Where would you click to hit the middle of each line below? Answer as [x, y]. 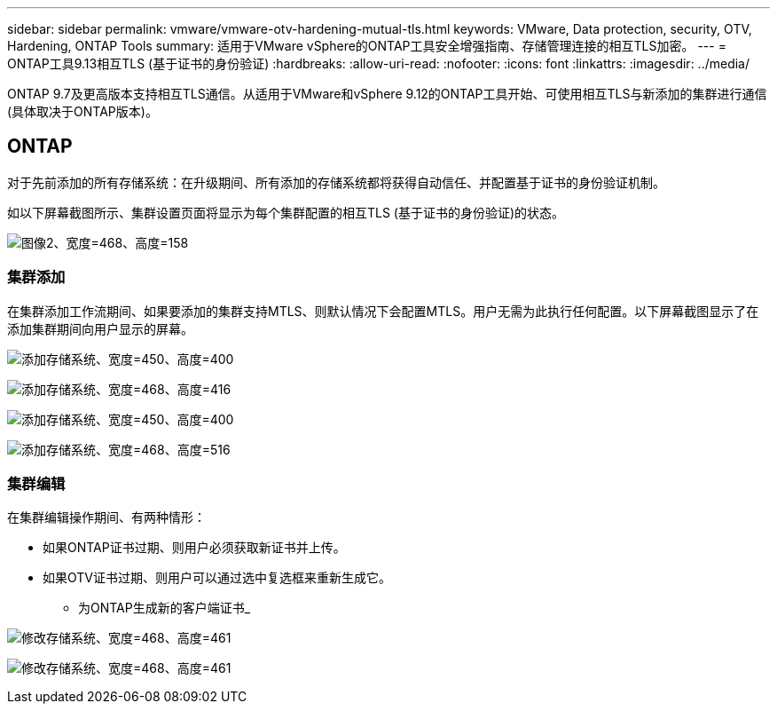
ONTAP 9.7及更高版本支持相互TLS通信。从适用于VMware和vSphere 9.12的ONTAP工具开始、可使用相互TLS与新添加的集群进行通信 [387, 94]
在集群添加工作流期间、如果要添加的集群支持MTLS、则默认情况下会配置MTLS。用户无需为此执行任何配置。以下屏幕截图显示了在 [383, 311]
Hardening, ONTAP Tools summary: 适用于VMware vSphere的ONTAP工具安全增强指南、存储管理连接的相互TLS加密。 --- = [367, 46]
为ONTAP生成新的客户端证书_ [165, 608]
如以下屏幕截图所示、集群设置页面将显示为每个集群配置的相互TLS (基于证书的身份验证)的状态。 [286, 212]
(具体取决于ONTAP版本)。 [82, 111]
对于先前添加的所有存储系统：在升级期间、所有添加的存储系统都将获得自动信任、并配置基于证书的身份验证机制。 [336, 182]
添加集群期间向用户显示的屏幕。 [100, 328]
